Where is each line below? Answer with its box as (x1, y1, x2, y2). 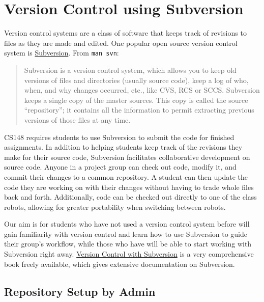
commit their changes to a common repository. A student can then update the (4, 171, 248, 182)
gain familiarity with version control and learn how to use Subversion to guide (4, 228, 248, 239)
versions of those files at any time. (24, 114, 131, 125)
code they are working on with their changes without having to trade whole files (4, 181, 254, 192)
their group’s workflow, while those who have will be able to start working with (4, 238, 252, 249)
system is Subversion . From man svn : (4, 47, 119, 58)
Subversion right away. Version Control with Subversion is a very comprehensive (4, 249, 254, 259)
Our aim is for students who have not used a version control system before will (4, 218, 250, 229)
